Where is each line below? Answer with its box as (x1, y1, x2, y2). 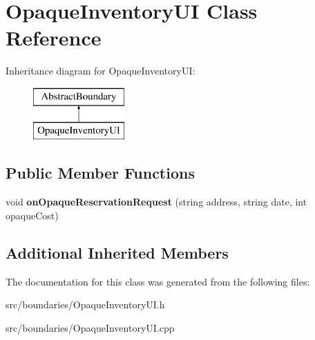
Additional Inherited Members (6, 241, 229, 263)
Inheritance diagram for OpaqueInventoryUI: (6, 63, 195, 78)
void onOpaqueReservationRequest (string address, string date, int (6, 194, 307, 209)
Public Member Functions (6, 162, 195, 183)
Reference (6, 23, 102, 52)
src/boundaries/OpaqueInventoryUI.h (6, 297, 165, 312)
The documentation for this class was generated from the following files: (6, 274, 310, 288)
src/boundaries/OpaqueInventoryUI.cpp (6, 320, 175, 334)
